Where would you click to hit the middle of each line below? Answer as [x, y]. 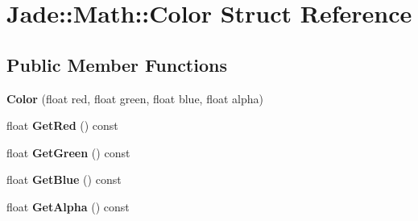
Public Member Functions [117, 64]
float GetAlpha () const [68, 206]
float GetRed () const [62, 125]
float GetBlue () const [64, 179]
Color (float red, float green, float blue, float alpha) [135, 98]
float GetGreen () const [68, 152]
